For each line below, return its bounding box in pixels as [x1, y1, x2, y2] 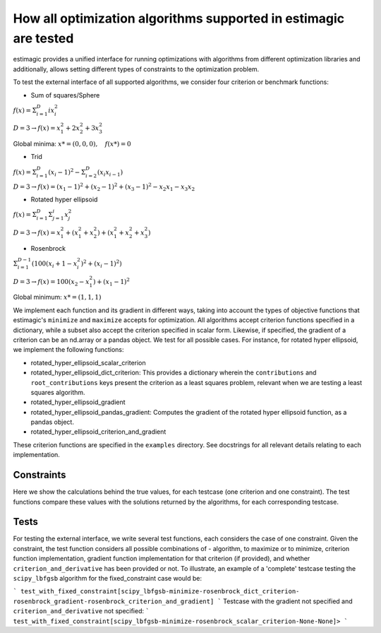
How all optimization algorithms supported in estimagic [13, 11, 345, 26]
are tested [13, 30, 74, 46]
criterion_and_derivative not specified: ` [13, 607, 150, 615]
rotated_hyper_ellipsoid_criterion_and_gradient [30, 427, 167, 436]
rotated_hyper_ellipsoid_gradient [30, 398, 126, 406]
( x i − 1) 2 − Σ [48, 167, 86, 178]
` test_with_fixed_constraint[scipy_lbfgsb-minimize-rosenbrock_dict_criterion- [13, 587, 300, 596]
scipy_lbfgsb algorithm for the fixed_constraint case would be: [13, 574, 202, 582]
